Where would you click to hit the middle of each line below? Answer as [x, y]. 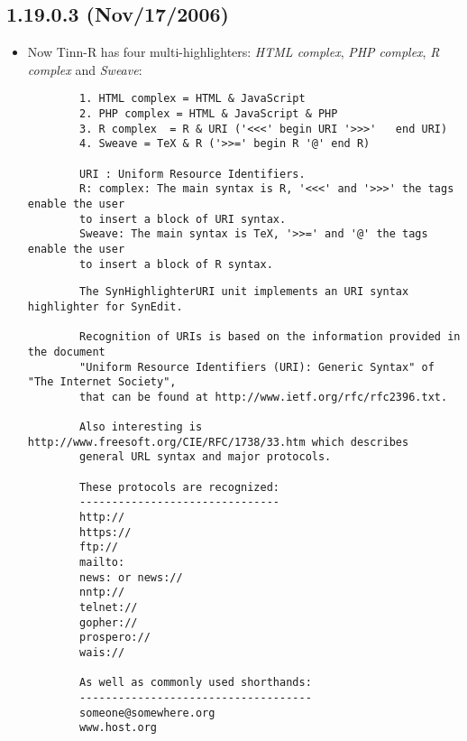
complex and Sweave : [85, 69]
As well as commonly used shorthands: [196, 683]
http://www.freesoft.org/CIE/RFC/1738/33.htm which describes [218, 442]
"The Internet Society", [102, 382]
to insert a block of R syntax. [176, 264]
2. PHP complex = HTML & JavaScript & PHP [209, 114]
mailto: [102, 563]
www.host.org [118, 728]
